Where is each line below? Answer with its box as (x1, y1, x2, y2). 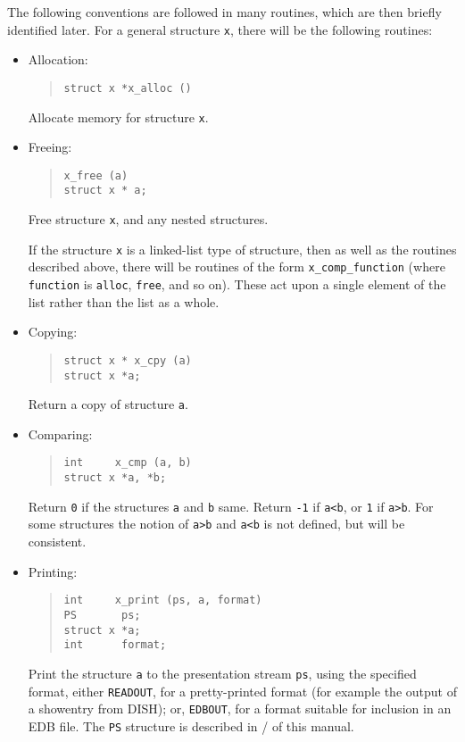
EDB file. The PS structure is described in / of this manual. (28, 716, 354, 735)
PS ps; (63, 608, 141, 621)
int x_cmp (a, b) (63, 456, 192, 470)
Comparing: (28, 424, 93, 443)
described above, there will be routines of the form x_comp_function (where (28, 257, 445, 276)
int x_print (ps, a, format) (63, 594, 262, 607)
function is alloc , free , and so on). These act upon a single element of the (28, 275, 446, 294)
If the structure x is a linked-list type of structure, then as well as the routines (28, 239, 457, 258)
